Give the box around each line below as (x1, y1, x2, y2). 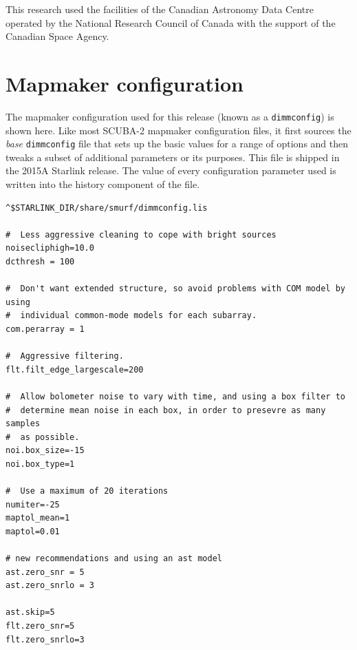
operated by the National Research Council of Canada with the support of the (6, 15, 336, 30)
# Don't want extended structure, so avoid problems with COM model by (6, 284, 345, 294)
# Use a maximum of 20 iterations (6, 486, 169, 496)
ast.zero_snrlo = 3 (6, 580, 94, 591)
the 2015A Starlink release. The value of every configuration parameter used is (6, 163, 336, 178)
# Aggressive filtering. (6, 351, 124, 361)
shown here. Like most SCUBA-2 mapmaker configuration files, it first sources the (6, 123, 351, 137)
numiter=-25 (6, 499, 60, 510)
